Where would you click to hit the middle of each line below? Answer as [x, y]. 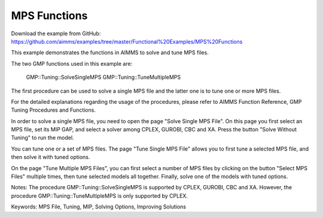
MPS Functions [49, 16]
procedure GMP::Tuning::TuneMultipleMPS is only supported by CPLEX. [100, 196]
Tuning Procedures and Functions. [53, 110]
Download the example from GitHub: [56, 33]
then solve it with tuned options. [51, 157]
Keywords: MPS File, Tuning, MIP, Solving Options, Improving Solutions [99, 207]
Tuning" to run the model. [42, 138]
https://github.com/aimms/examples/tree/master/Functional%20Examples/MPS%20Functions [127, 41]
